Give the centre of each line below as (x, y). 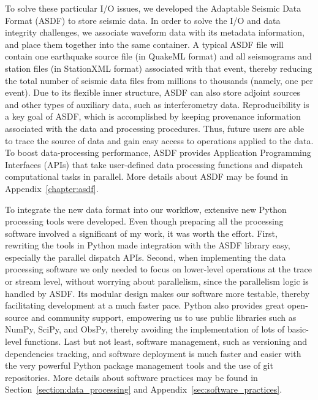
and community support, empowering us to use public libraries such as (164, 317)
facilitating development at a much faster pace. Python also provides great (145, 305)
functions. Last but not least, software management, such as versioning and (166, 341)
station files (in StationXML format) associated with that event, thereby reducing (159, 68)
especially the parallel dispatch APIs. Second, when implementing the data (146, 257)
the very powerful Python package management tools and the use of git (139, 365)
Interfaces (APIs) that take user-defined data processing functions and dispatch (154, 164)
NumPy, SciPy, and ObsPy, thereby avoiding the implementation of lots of (145, 329)
